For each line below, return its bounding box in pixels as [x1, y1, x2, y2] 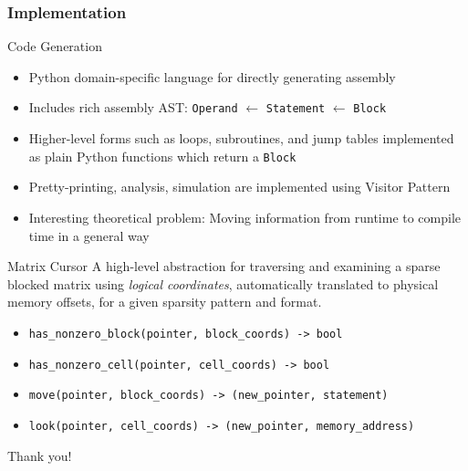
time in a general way [28, 225, 150, 245]
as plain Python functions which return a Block [28, 146, 296, 165]
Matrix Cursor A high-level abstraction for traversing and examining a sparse [7, 256, 441, 276]
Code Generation [7, 37, 102, 56]
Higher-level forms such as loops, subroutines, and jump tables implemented [28, 129, 454, 148]
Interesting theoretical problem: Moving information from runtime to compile [28, 207, 462, 226]
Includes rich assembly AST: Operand [28, 98, 238, 117]
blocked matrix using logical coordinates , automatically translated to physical [7, 274, 439, 293]
